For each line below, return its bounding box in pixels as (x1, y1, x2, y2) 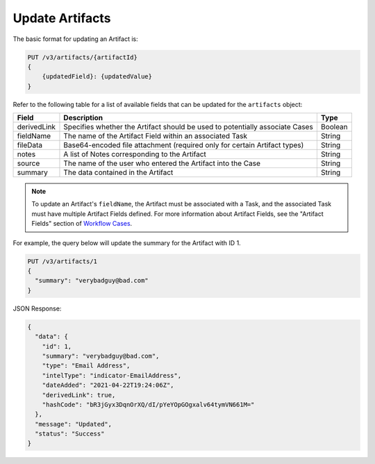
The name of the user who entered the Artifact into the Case (63, 158, 260, 168)
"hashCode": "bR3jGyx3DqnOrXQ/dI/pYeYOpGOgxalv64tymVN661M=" (42, 400, 255, 408)
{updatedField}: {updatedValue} (42, 73, 153, 81)
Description (63, 113, 103, 123)
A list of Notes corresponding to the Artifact (63, 149, 206, 159)
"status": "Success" (35, 430, 105, 438)
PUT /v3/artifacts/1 (27, 257, 97, 265)
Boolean (320, 122, 349, 132)
